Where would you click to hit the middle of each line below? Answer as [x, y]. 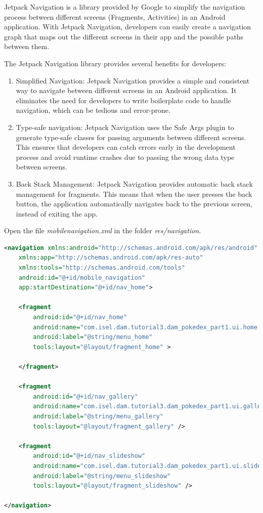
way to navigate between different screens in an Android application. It [126, 90]
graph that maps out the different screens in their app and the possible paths [124, 36]
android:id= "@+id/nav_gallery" [85, 396]
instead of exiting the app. [57, 213]
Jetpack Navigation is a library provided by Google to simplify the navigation [125, 7]
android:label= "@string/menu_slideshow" [102, 476]
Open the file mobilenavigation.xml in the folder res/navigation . [103, 230]
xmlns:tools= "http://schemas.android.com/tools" [102, 268]
